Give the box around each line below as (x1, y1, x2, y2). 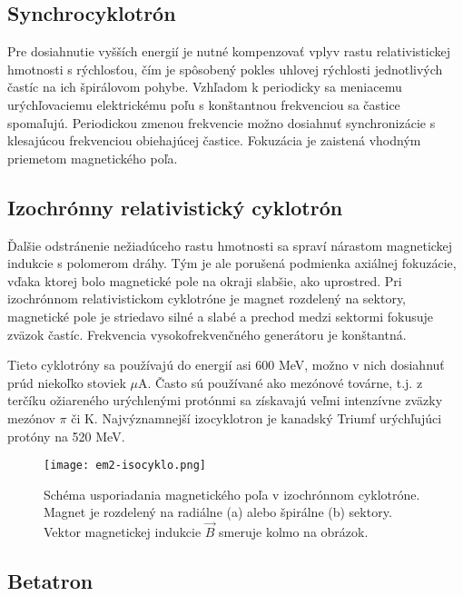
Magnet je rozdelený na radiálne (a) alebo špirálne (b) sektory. (44, 502, 392, 521)
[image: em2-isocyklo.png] (44, 459, 206, 472)
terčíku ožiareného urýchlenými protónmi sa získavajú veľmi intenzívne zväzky (7, 391, 443, 410)
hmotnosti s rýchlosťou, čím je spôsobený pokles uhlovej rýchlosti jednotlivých (7, 59, 443, 78)
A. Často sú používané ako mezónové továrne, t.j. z (137, 372, 423, 392)
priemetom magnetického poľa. (7, 148, 178, 167)
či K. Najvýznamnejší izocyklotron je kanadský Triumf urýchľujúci (71, 408, 442, 427)
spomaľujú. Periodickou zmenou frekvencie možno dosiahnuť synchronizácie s (7, 113, 436, 132)
